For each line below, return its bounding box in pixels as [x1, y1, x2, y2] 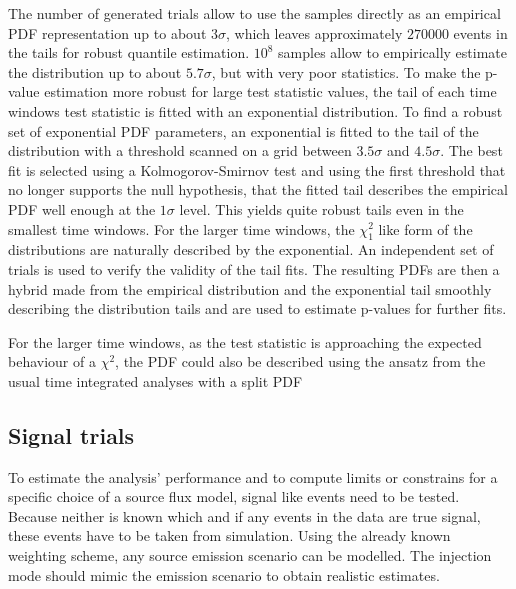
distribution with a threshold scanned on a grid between [8, 140, 352, 161]
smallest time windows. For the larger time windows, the [8, 218, 355, 239]
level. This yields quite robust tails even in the [179, 198, 464, 219]
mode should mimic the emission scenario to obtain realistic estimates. [8, 564, 440, 585]
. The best [440, 140, 503, 161]
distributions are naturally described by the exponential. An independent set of [8, 239, 494, 260]
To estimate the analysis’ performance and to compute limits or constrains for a [8, 466, 498, 487]
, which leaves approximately [226, 22, 403, 43]
